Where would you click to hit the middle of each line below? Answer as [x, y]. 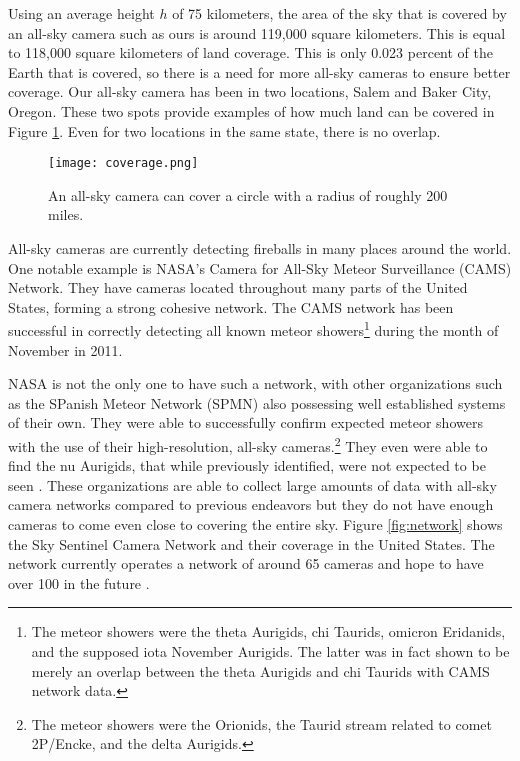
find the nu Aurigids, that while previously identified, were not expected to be [247, 465]
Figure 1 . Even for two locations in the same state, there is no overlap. [224, 130]
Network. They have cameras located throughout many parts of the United [238, 287]
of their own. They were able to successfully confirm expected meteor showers [245, 422]
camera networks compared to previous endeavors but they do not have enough [251, 504]
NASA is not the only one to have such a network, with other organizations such [255, 383]
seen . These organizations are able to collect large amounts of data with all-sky [252, 484]
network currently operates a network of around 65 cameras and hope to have [246, 563]
